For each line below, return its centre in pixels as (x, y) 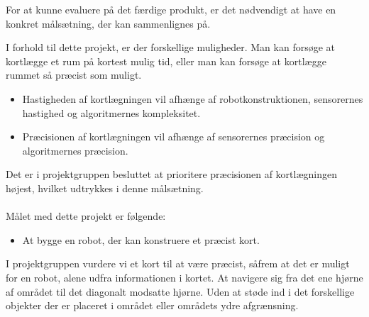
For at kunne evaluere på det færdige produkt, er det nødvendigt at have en (171, 9)
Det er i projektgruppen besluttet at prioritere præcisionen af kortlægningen (171, 174)
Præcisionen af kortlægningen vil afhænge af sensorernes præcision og (174, 137)
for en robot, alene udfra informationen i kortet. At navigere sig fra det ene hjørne (184, 277)
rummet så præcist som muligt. (74, 75)
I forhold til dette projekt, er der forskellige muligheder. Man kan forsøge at (171, 47)
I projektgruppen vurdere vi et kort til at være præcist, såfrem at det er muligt (178, 263)
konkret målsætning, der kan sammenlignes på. (108, 23)
